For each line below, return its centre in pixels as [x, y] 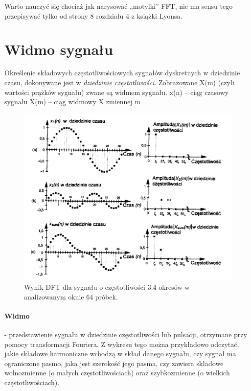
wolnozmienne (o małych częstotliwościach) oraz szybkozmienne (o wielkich [117, 373]
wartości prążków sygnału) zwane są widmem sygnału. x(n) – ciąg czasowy [117, 92]
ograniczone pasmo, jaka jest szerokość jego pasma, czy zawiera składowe [114, 363]
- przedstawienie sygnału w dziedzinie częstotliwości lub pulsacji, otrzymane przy [126, 334]
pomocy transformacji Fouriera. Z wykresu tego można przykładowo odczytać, [122, 344]
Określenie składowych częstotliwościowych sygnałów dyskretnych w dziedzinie [122, 73]
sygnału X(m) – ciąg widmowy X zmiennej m [73, 102]
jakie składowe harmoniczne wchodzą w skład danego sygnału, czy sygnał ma [120, 354]
